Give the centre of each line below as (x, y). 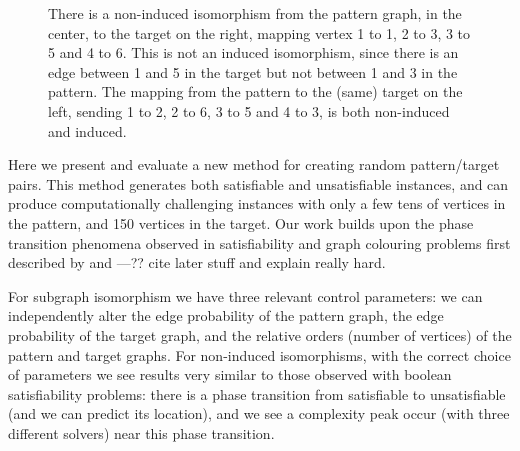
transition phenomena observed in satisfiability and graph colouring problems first (259, 242)
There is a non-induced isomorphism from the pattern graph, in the (255, 13)
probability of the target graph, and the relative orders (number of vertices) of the (260, 334)
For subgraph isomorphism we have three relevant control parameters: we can (245, 295)
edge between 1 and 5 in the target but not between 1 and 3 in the (253, 71)
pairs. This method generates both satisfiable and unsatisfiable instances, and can (258, 183)
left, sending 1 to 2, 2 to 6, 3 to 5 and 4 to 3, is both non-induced (249, 110)
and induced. (87, 130)
